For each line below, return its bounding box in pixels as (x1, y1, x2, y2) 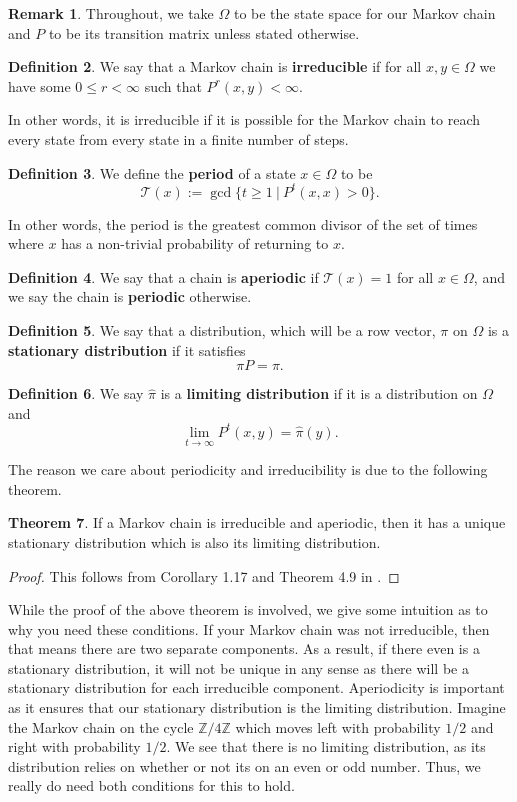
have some (8, 75, 71, 96)
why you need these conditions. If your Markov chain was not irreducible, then (8, 618, 490, 639)
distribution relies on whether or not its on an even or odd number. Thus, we (8, 755, 481, 776)
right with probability (8, 736, 141, 757)
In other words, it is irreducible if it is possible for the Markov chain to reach (8, 109, 480, 130)
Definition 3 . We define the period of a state (8, 162, 296, 183)
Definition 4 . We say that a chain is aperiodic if (8, 266, 319, 287)
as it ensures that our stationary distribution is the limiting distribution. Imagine (8, 697, 506, 718)
